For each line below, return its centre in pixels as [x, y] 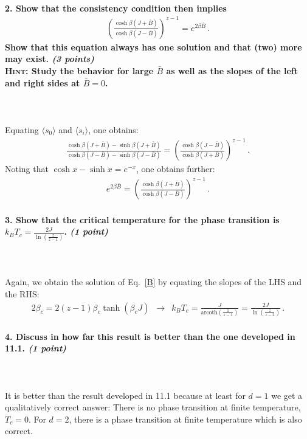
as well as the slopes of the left [232, 70]
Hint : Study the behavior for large [79, 70]
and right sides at [43, 82]
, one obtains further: [176, 169]
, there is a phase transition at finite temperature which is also [185, 419]
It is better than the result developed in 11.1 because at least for [125, 395]
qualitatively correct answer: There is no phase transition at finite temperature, [153, 407]
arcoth [209, 312]
